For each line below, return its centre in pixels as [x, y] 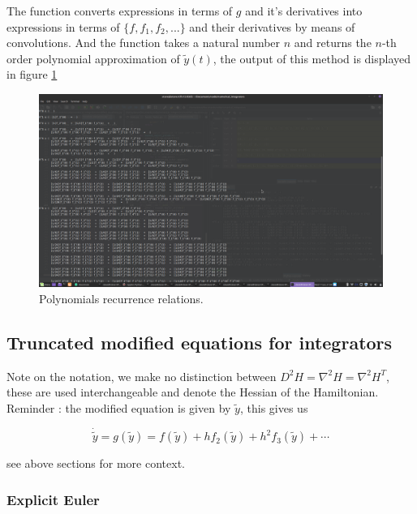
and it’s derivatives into [304, 11]
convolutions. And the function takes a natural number [144, 43]
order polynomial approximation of [93, 58]
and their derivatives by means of [272, 26]
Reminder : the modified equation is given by [119, 408]
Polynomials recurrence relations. [121, 299]
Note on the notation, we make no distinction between [142, 376]
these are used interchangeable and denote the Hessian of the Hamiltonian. [193, 392]
